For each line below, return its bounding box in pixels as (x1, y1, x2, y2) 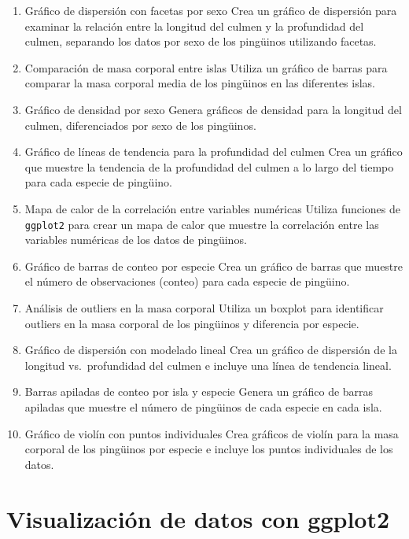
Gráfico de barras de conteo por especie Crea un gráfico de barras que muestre (24, 257, 403, 274)
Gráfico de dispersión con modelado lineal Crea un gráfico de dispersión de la (24, 341, 397, 358)
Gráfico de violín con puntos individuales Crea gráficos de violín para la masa (24, 425, 399, 441)
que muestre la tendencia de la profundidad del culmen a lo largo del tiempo (24, 158, 394, 175)
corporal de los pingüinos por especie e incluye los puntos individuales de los (24, 441, 393, 457)
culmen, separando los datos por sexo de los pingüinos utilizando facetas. (24, 33, 377, 50)
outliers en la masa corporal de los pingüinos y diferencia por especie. (24, 315, 359, 331)
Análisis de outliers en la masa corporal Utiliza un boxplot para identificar (24, 299, 384, 316)
